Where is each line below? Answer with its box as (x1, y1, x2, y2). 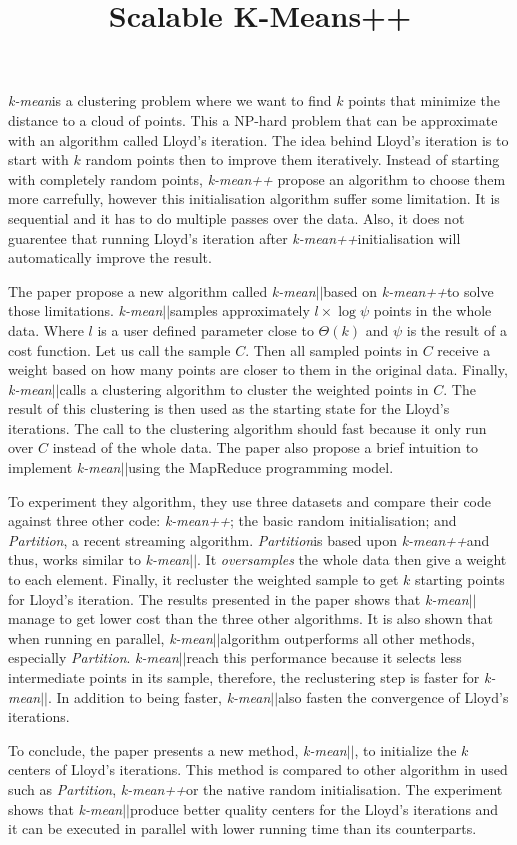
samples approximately (170, 300, 310, 321)
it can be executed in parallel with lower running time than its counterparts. (8, 818, 477, 839)
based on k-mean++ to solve (323, 280, 494, 301)
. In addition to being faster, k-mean (48, 686, 271, 707)
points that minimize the (348, 90, 500, 111)
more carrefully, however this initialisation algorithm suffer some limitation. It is (8, 188, 500, 209)
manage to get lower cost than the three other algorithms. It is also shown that (8, 608, 494, 629)
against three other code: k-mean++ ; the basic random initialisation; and (8, 510, 457, 531)
